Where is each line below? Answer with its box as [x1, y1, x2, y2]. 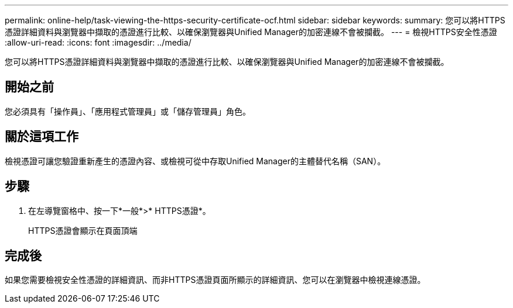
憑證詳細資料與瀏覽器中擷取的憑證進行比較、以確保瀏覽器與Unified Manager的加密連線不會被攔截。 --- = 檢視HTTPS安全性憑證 [5, 27, 497, 37]
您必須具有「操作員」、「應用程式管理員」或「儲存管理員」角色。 [5, 106, 251, 116]
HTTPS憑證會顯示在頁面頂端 [28, 225, 138, 236]
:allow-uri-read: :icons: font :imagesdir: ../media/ [5, 37, 191, 47]
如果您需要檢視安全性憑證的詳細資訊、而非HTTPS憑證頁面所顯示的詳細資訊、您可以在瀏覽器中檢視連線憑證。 [5, 275, 426, 285]
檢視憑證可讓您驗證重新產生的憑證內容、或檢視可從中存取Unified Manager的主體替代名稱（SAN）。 [5, 155, 386, 166]
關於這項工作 [5, 129, 78, 144]
